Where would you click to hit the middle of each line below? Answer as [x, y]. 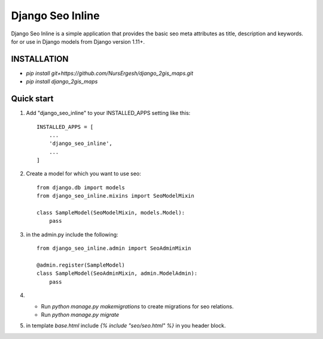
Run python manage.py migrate [80, 314]
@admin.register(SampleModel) [81, 265]
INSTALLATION [40, 59]
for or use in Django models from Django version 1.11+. [78, 41]
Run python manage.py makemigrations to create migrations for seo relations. [137, 306]
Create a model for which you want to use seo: [84, 174]
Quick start [32, 99]
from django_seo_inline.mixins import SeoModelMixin [115, 196]
